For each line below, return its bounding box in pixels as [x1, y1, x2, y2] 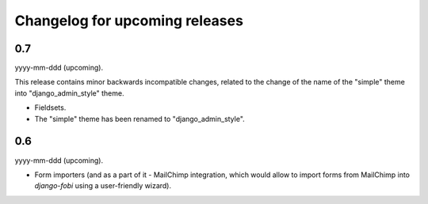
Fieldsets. [34, 103, 67, 112]
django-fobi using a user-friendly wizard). [34, 181, 172, 191]
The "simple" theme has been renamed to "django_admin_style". [34, 114, 245, 123]
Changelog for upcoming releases [14, 12, 243, 29]
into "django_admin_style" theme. [14, 88, 124, 98]
